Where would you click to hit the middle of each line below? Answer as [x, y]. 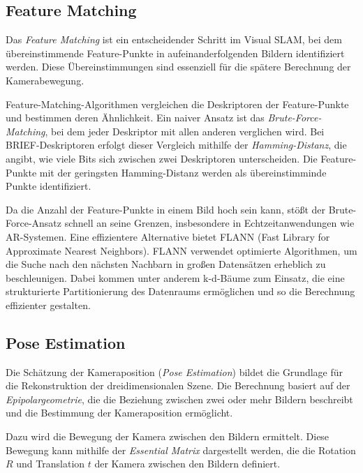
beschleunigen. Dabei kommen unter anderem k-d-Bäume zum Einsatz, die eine [175, 277]
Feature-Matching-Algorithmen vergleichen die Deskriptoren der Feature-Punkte [177, 104]
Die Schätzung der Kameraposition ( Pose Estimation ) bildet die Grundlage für [175, 371]
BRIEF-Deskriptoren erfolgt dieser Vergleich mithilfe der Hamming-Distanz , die [176, 145]
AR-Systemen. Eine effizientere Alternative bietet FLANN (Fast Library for [168, 236]
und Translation [51, 464]
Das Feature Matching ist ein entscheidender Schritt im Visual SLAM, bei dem [174, 39]
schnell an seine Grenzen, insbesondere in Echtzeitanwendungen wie [209, 223]
